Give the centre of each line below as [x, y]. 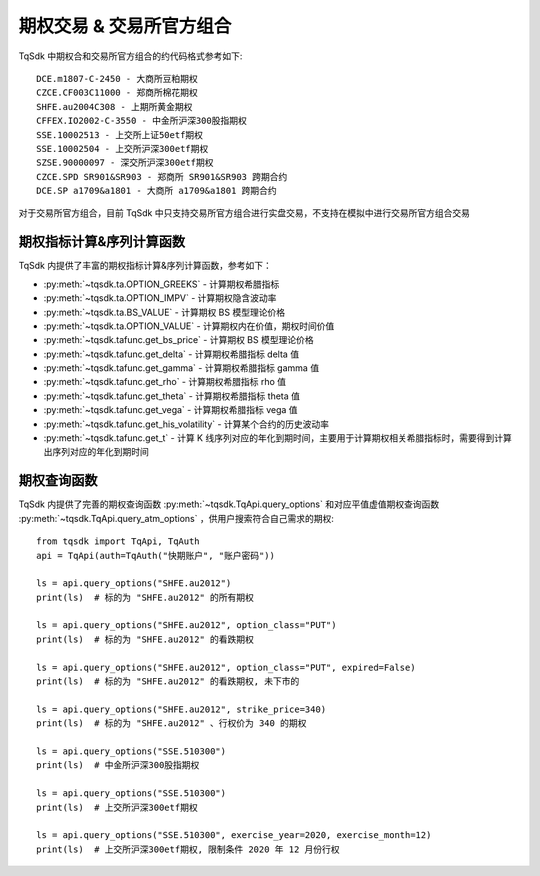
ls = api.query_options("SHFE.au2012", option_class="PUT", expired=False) [226, 667]
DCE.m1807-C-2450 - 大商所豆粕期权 [117, 78]
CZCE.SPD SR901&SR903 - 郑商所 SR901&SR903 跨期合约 [162, 176]
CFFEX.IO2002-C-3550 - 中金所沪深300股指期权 [141, 121]
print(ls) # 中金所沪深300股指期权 [118, 765]
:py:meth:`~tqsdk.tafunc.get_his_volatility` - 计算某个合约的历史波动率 [186, 424]
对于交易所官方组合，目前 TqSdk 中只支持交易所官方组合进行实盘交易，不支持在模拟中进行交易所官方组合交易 [244, 213]
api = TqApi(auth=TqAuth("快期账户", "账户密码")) [155, 555]
